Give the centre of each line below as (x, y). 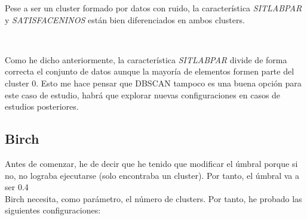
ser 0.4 (17, 187)
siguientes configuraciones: (53, 210)
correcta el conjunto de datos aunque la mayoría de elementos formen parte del (150, 71)
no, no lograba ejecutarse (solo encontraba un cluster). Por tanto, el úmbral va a (152, 175)
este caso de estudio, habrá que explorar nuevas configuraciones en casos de (143, 94)
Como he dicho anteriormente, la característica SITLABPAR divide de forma (146, 59)
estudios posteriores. (42, 106)
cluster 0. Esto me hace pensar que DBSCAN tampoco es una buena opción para (153, 83)
